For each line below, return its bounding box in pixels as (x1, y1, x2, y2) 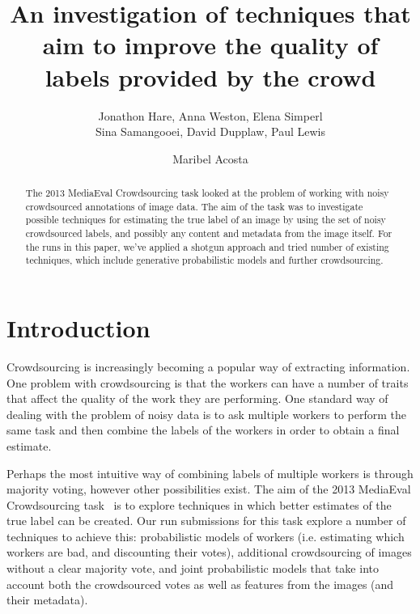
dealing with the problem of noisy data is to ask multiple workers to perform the (6, 405, 407, 422)
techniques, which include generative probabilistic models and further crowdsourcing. (25, 253, 384, 267)
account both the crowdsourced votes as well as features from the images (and (6, 575, 394, 592)
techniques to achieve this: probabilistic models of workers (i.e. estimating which (6, 527, 405, 544)
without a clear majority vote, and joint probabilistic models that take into (6, 560, 379, 577)
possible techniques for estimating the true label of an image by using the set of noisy (25, 213, 386, 227)
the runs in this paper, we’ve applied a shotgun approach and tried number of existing (25, 239, 389, 253)
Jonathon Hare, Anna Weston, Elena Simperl (98, 107, 323, 124)
